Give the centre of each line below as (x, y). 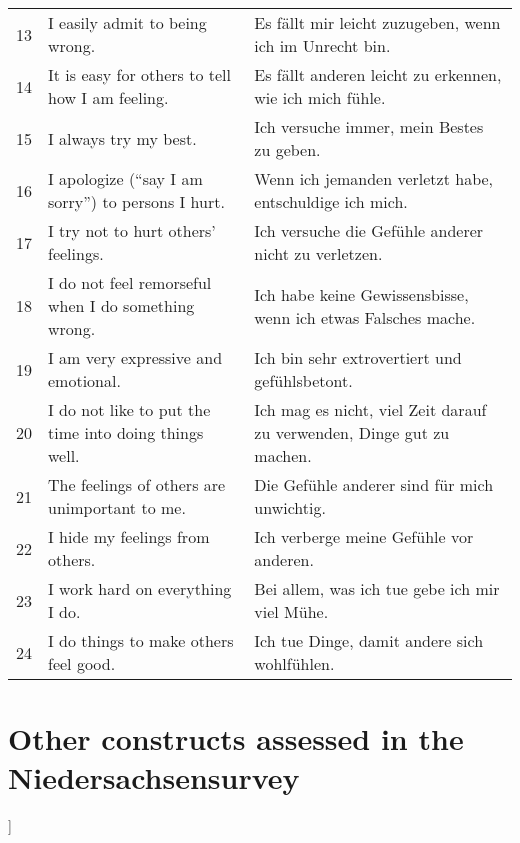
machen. (283, 455)
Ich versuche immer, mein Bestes (369, 126)
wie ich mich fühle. (320, 97)
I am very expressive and (135, 357)
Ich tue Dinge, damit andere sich (369, 640)
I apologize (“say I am (125, 178)
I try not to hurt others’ (132, 230)
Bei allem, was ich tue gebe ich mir (377, 588)
